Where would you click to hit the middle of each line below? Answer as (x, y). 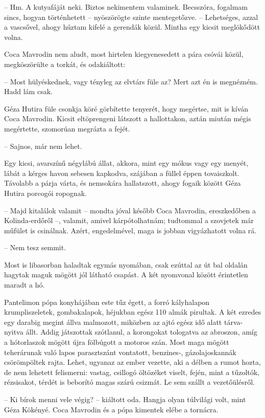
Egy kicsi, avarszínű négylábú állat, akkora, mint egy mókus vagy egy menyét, (126, 163)
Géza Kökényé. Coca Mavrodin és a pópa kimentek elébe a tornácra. (111, 409)
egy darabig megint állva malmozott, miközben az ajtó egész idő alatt (113, 322)
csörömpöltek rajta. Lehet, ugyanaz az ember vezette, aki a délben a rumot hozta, (132, 362)
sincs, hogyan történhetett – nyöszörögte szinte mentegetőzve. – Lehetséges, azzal (131, 17)
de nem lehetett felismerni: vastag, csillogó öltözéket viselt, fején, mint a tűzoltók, (132, 372)
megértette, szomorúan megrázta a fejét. (67, 128)
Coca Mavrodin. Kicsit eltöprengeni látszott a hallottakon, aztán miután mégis (128, 118)
